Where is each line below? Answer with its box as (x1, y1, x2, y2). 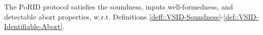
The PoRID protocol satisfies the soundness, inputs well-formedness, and (4, 1, 233, 11)
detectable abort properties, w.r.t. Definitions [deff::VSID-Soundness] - (4, 11, 223, 21)
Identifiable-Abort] (4, 21, 63, 31)
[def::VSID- (223, 11, 259, 21)
